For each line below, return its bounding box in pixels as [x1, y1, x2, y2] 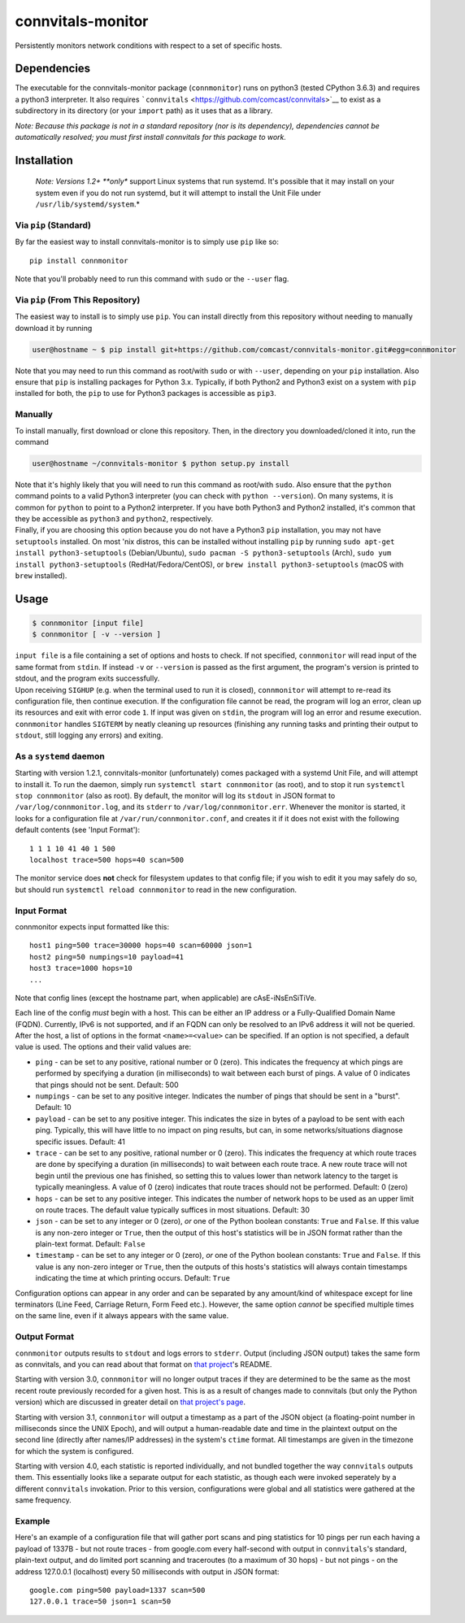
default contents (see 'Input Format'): [15, 825, 141, 835]
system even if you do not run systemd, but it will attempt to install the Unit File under [35, 188, 321, 198]
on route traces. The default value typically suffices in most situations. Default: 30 [35, 1204, 311, 1215]
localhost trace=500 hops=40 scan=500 [29, 855, 185, 865]
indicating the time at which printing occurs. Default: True [35, 1273, 231, 1283]
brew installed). [15, 571, 67, 581]
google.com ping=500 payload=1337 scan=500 [29, 1586, 206, 1595]
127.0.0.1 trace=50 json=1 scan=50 [29, 1597, 172, 1606]
